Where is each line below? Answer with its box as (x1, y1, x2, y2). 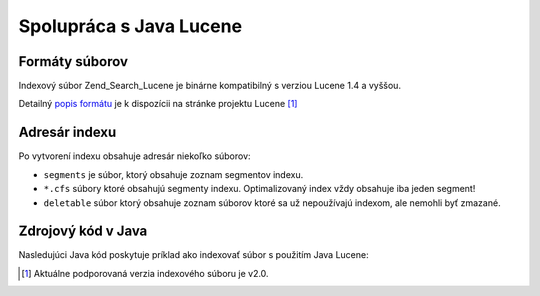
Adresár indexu (18, 124, 117, 141)
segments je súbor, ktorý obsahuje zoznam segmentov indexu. (43, 168, 304, 180)
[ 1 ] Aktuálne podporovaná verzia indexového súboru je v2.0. (21, 267, 269, 279)
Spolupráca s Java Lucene (18, 15, 243, 37)
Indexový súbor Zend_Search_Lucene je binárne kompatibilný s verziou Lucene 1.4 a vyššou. (18, 80, 402, 92)
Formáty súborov (18, 53, 129, 70)
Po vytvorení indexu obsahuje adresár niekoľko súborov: (18, 150, 251, 162)
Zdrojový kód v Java (18, 223, 148, 240)
